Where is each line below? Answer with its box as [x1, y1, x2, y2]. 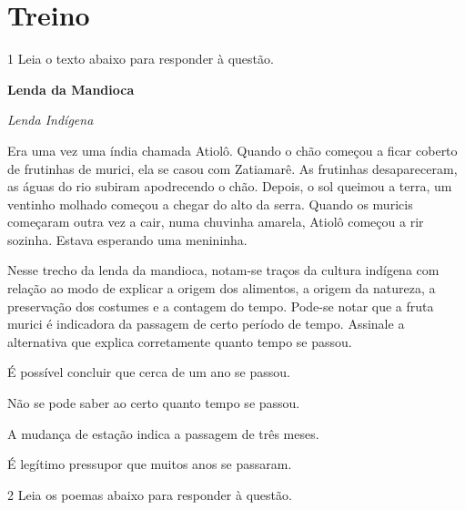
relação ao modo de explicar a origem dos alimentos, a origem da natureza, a [7, 279, 436, 298]
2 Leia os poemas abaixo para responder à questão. [7, 484, 292, 504]
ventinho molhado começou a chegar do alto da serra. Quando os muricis [7, 194, 413, 213]
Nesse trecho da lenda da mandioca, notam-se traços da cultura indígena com [7, 260, 440, 280]
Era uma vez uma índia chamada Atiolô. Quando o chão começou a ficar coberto [7, 140, 458, 159]
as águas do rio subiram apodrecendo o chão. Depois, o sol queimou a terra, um [7, 177, 452, 196]
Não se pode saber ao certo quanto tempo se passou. [7, 393, 300, 413]
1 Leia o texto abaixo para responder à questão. [7, 49, 274, 68]
